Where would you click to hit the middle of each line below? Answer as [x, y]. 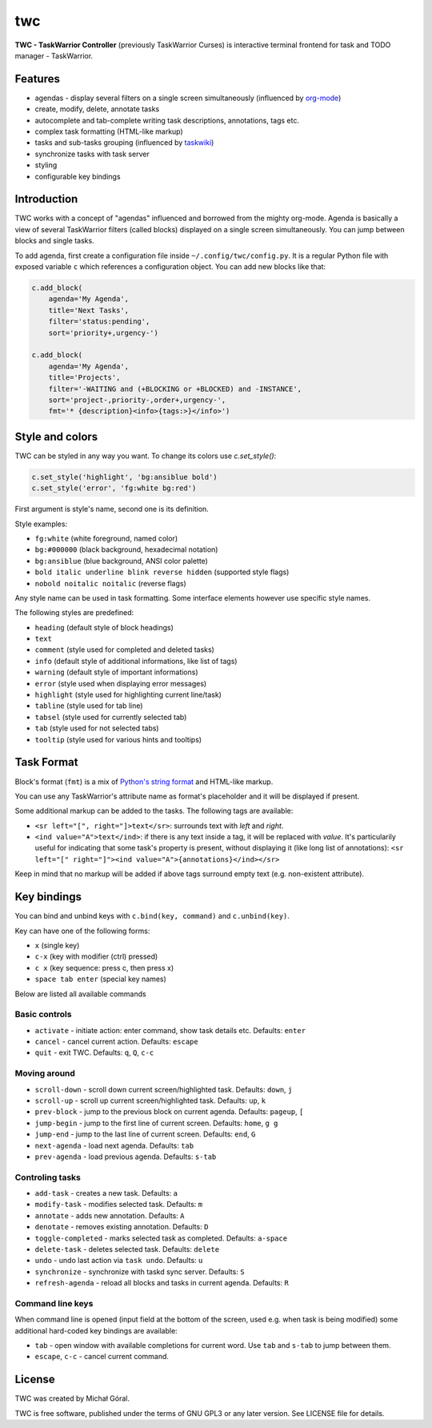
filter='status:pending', [99, 322]
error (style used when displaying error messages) [121, 683]
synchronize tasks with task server [92, 154]
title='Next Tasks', [89, 310]
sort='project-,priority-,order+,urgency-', [137, 400]
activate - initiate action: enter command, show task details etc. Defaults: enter [170, 1030]
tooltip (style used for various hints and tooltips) [118, 739]
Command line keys [54, 1303]
